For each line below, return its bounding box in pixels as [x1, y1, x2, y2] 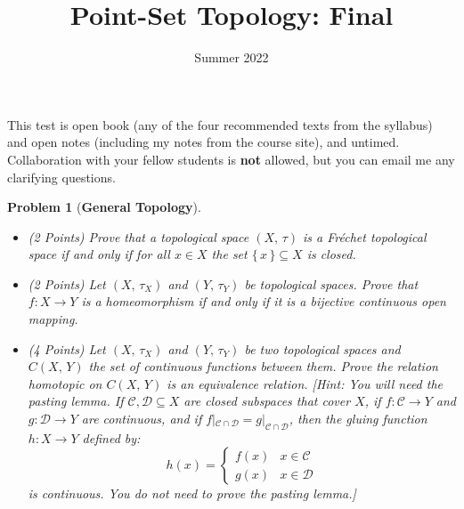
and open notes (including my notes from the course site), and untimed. [7, 133, 400, 151]
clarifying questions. [7, 167, 116, 186]
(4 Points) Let [28, 339, 106, 358]
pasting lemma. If [28, 392, 124, 410]
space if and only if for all [28, 245, 170, 263]
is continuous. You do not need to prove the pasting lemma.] [28, 484, 356, 503]
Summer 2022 [194, 48, 269, 67]
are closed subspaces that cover [183, 392, 351, 410]
